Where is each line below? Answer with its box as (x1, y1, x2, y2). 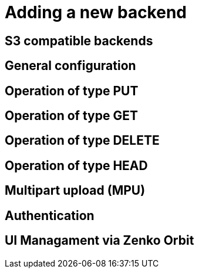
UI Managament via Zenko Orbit (5, 233, 194, 248)
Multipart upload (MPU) (5, 183, 146, 198)
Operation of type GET (5, 108, 138, 124)
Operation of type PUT (5, 83, 139, 98)
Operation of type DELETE (5, 133, 160, 148)
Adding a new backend (5, 2, 187, 22)
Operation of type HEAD (5, 158, 148, 173)
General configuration (5, 58, 136, 74)
